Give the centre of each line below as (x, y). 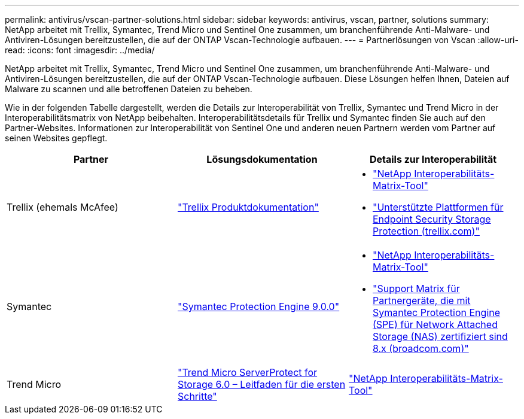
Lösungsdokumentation (262, 159)
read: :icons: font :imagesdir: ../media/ (80, 50)
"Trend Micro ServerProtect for (247, 372)
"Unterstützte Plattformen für (438, 207)
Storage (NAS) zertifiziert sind (440, 336)
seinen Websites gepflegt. (56, 138)
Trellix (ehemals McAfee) (63, 207)
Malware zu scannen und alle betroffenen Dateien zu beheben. (129, 89)
